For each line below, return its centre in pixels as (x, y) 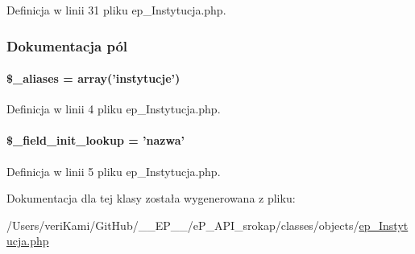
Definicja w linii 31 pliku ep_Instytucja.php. (116, 10)
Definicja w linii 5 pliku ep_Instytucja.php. (114, 171)
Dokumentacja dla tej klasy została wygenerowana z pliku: (151, 198)
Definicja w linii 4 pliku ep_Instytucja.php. (114, 109)
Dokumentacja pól (67, 45)
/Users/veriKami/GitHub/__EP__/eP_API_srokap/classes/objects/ (183, 225)
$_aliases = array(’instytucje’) (93, 78)
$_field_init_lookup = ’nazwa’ (95, 140)
